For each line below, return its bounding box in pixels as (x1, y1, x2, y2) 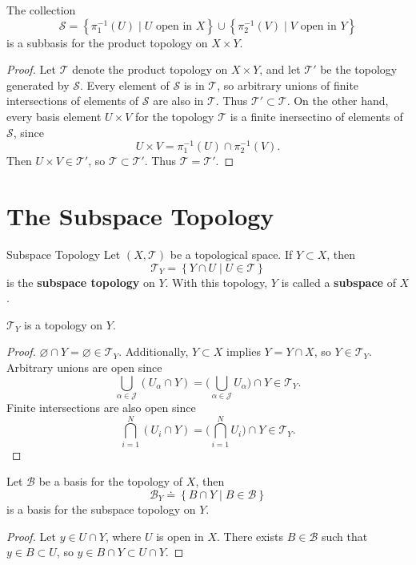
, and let (259, 61, 301, 78)
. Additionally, (118, 343, 189, 360)
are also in (153, 92, 204, 109)
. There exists (216, 527, 283, 544)
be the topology (320, 61, 398, 78)
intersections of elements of (6, 92, 139, 109)
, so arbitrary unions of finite (217, 76, 359, 93)
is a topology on (24, 316, 103, 333)
